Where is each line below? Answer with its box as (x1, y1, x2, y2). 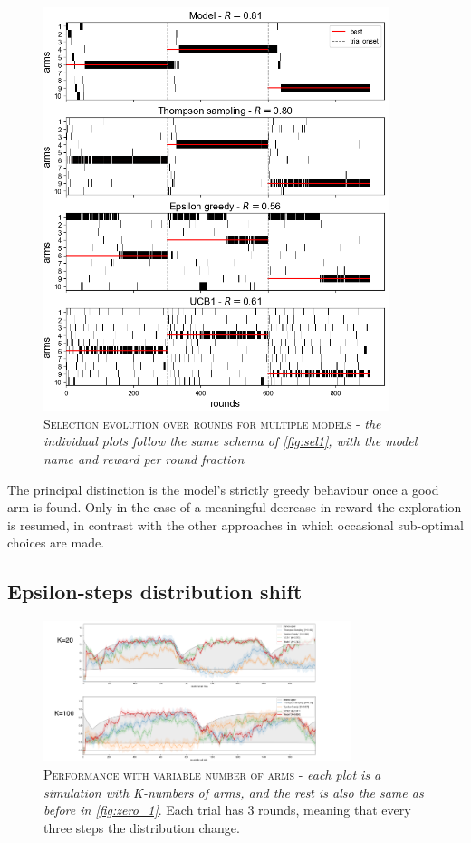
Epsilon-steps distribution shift (7, 577, 303, 606)
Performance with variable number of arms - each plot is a (43, 764, 381, 783)
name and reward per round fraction (43, 449, 245, 468)
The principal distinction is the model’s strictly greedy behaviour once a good (7, 480, 439, 499)
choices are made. (7, 533, 105, 552)
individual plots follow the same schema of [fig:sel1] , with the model (43, 431, 418, 451)
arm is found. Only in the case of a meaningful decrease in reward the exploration (7, 498, 462, 517)
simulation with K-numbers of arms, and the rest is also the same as (43, 782, 424, 801)
